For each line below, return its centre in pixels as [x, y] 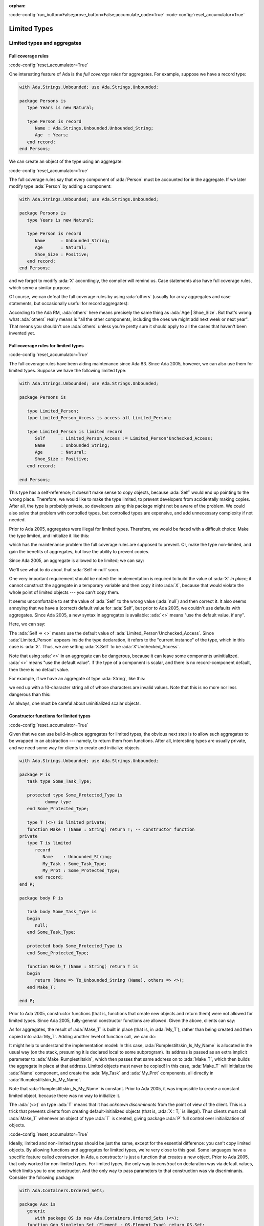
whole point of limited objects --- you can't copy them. [64, 592]
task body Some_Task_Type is [62, 912]
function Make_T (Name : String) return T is [83, 967]
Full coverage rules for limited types [46, 346]
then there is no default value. [39, 669]
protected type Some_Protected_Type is [75, 795]
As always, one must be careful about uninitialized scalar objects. [75, 703]
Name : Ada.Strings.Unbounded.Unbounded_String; [94, 128]
